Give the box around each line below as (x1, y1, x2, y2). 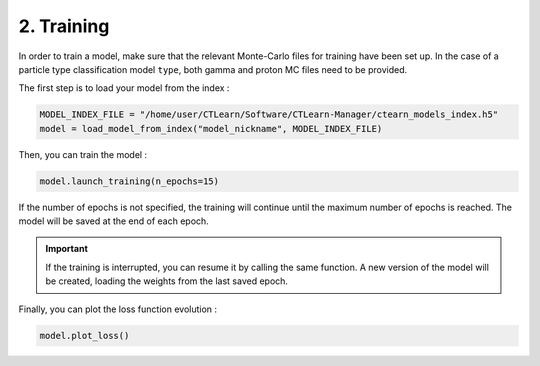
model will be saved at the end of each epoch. (18, 215, 209, 227)
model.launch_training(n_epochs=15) (39, 175, 220, 187)
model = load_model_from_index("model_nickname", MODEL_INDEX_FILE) (39, 123, 383, 134)
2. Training (18, 15, 110, 37)
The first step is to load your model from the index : (18, 82, 230, 94)
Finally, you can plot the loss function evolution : (18, 303, 218, 315)
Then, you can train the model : (18, 148, 148, 160)
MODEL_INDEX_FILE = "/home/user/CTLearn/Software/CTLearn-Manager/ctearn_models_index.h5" (39, 109, 499, 120)
